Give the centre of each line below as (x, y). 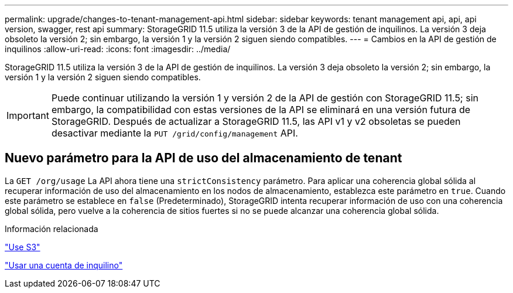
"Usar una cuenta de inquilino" (64, 265)
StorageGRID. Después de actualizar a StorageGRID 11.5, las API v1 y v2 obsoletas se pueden (256, 121)
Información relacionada (52, 229)
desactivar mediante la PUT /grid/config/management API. (175, 133)
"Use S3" (23, 247)
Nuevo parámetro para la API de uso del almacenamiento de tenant (204, 158)
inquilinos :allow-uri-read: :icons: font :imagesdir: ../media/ (118, 49)
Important (28, 115)
